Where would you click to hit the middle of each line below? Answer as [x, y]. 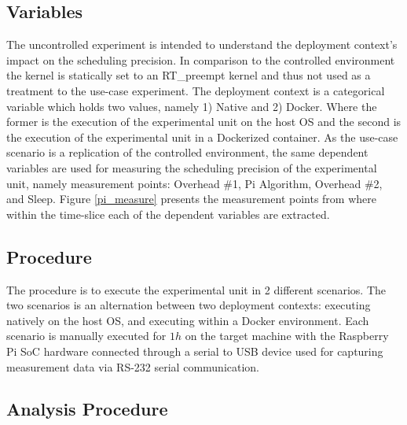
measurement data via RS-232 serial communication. [133, 366]
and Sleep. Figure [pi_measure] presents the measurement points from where [191, 199]
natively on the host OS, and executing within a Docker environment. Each [188, 320]
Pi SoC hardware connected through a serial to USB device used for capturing [195, 351]
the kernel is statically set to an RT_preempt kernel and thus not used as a [189, 75]
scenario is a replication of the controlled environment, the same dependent [187, 152]
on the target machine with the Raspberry [287, 336]
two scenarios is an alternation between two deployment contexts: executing [189, 305]
